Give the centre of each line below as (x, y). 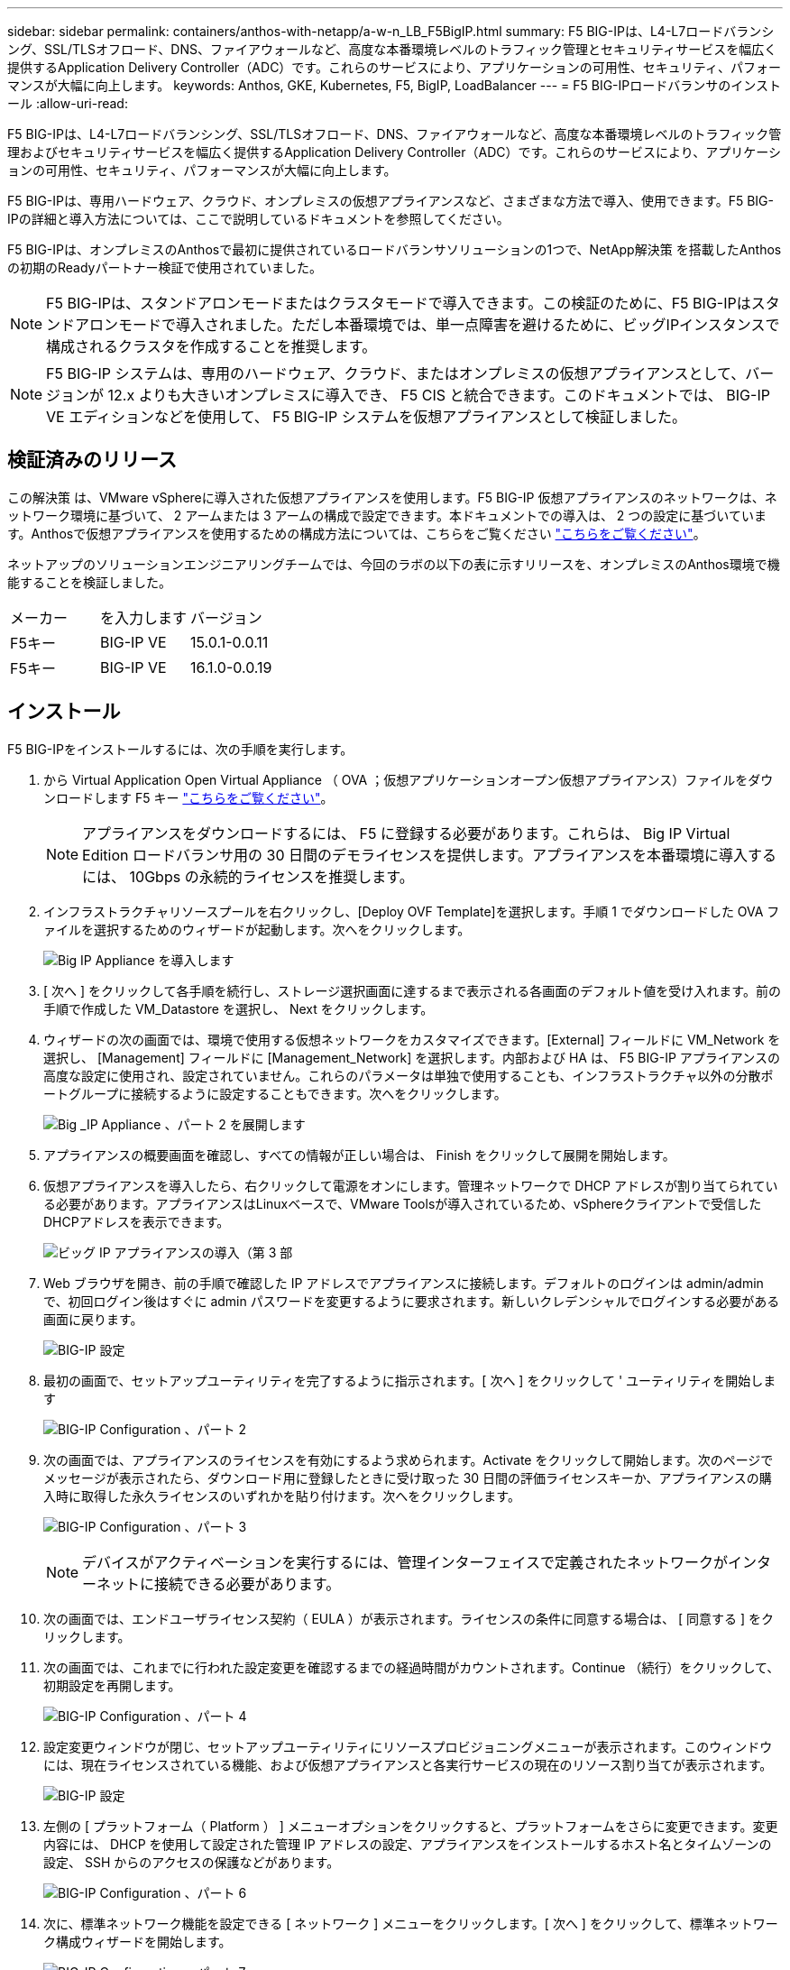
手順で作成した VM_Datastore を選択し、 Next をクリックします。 (239, 1008)
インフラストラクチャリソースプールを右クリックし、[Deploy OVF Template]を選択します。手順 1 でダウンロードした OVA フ (412, 911)
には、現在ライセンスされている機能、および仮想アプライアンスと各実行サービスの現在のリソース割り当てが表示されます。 (408, 1764)
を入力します (144, 617)
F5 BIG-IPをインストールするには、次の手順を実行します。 (180, 749)
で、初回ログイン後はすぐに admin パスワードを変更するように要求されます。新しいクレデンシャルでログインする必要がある (412, 1301)
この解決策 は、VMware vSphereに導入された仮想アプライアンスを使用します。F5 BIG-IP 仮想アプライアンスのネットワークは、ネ (392, 497)
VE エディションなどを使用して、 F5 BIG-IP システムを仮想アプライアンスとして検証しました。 (366, 417)
